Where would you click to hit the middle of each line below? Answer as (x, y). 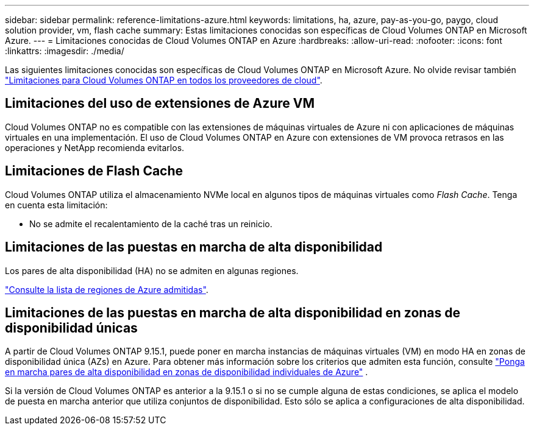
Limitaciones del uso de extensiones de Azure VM (160, 104)
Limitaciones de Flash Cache (94, 171)
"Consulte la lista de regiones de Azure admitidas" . (107, 289)
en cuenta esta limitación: (56, 205)
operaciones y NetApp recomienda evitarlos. (95, 147)
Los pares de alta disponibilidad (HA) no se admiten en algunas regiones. (152, 270)
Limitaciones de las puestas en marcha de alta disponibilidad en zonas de (233, 312)
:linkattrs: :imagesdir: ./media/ (65, 51)
